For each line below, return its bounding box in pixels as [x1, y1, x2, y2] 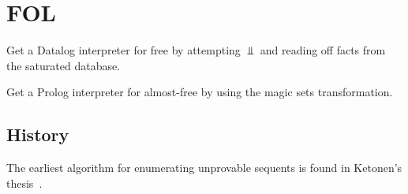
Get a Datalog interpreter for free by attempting [6, 42, 241, 58]
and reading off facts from [260, 42, 386, 58]
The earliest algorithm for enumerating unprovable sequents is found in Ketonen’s [6, 159, 402, 176]
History [6, 122, 69, 147]
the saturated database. [6, 57, 121, 73]
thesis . [6, 174, 43, 191]
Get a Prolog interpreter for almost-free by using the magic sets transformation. [6, 84, 393, 100]
